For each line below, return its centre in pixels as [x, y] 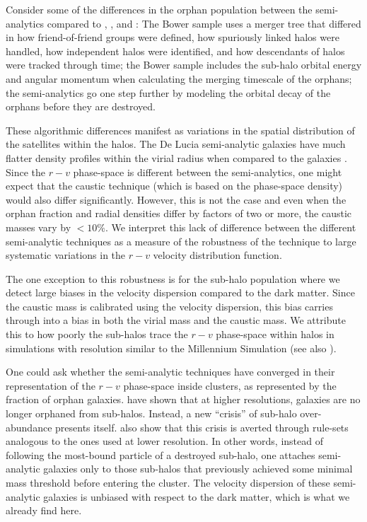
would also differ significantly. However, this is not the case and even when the [176, 199]
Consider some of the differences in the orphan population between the [159, 9]
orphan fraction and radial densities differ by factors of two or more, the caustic [179, 213]
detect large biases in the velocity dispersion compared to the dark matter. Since [180, 292]
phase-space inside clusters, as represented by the [230, 385]
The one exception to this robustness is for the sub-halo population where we [173, 278]
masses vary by [39, 227]
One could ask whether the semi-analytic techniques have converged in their [170, 372]
